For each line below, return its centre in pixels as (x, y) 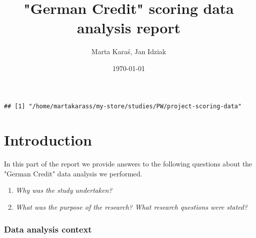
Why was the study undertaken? (64, 190)
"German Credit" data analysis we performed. (73, 173)
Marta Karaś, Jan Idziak (129, 51)
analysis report (129, 28)
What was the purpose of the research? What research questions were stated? (131, 207)
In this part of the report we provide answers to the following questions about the (128, 164)
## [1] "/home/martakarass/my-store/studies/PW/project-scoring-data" (123, 106)
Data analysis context (48, 229)
